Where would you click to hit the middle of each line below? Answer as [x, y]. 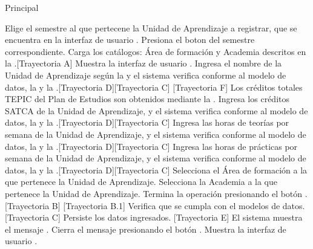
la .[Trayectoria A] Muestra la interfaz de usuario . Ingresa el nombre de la [143, 63]
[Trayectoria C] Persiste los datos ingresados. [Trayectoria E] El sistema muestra [154, 217]
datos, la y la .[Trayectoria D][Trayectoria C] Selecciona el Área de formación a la [156, 170]
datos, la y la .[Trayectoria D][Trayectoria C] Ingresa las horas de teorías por [147, 122]
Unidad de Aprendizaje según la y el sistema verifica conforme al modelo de [146, 75]
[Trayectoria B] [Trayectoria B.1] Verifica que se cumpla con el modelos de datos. [155, 205]
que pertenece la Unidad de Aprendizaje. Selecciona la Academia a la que [141, 182]
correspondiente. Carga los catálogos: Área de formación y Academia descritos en [156, 51]
